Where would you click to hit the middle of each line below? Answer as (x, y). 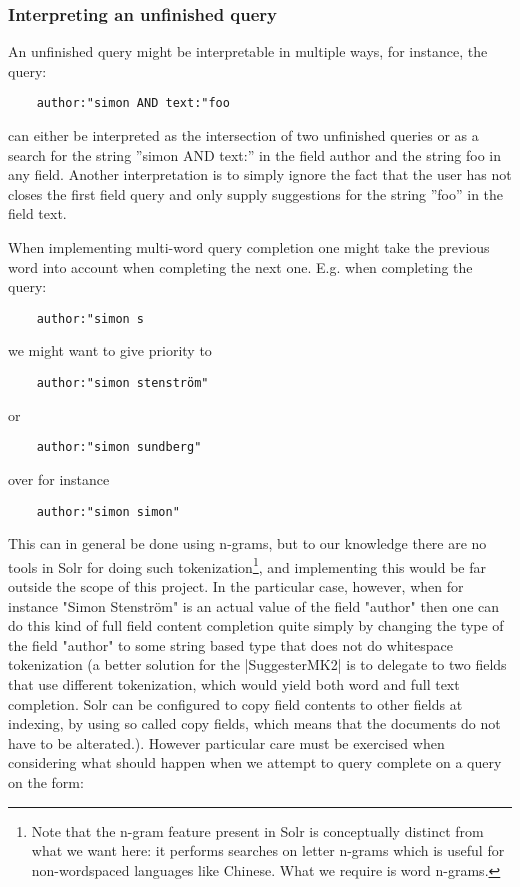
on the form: (46, 782)
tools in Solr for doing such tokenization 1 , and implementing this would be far (247, 565)
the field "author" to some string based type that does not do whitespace (230, 644)
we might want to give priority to (110, 350)
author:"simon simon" (108, 511)
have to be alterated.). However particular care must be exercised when (226, 742)
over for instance (59, 478)
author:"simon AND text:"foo (133, 103)
